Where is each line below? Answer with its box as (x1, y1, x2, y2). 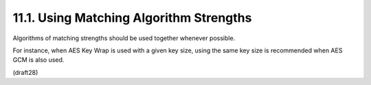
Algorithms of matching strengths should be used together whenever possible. (12, 34, 236, 42)
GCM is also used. (12, 56, 65, 64)
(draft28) (12, 68, 38, 76)
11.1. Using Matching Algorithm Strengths (12, 10, 252, 25)
